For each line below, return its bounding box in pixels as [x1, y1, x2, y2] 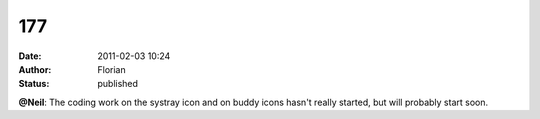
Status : [18, 78, 50, 90]
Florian [97, 63, 126, 75]
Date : [18, 50, 42, 62]
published [97, 78, 139, 90]
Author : [18, 63, 52, 75]
